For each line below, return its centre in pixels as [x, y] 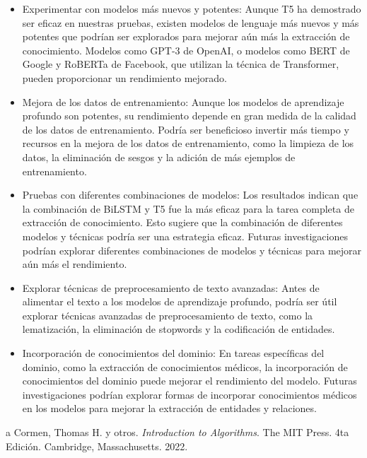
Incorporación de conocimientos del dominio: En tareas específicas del [173, 353]
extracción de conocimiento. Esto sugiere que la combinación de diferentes [182, 222]
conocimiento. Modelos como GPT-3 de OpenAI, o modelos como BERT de [186, 50]
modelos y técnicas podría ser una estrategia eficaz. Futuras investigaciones [185, 236]
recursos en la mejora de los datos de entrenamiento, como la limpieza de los [188, 143]
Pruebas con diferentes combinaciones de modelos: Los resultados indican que [190, 195]
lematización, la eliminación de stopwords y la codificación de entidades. [179, 329]
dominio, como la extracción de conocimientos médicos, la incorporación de [185, 366]
